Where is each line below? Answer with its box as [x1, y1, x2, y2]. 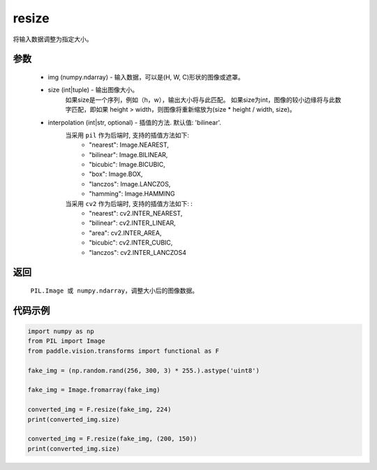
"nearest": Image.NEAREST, [89, 140, 169, 149]
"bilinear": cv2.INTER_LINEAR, [89, 219, 176, 227]
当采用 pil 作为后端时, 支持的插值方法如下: [65, 131, 190, 139]
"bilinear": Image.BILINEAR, [89, 150, 168, 159]
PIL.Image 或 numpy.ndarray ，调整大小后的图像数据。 [30, 286, 199, 295]
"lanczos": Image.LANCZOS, [89, 179, 171, 188]
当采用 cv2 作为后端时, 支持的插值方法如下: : [65, 199, 193, 207]
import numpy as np [27, 328, 94, 335]
